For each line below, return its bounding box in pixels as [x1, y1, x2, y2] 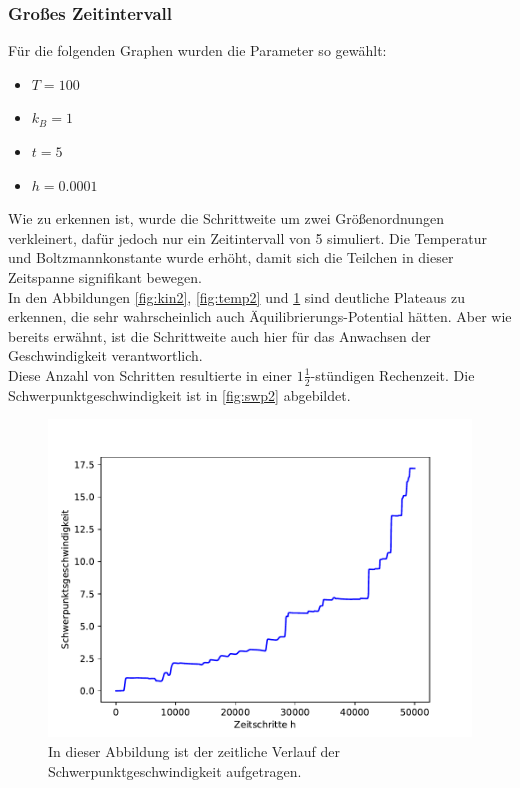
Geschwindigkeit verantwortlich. [8, 345, 203, 366]
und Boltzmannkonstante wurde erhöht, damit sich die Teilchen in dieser [8, 247, 454, 268]
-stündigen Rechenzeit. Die [310, 364, 475, 385]
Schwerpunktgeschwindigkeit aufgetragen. [48, 760, 302, 781]
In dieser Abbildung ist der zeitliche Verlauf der [48, 740, 340, 761]
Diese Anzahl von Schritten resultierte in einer [8, 364, 293, 385]
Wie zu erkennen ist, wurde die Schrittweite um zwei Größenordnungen [8, 208, 444, 229]
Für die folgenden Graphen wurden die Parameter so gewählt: [8, 40, 387, 61]
